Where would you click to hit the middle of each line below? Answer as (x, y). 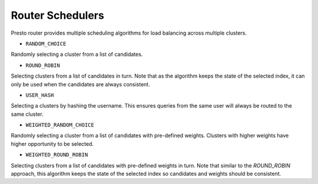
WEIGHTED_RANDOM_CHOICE (60, 125)
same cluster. (27, 114)
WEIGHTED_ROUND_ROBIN (57, 155)
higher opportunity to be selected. (52, 143)
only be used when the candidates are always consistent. (80, 84)
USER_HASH (40, 95)
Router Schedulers (57, 15)
